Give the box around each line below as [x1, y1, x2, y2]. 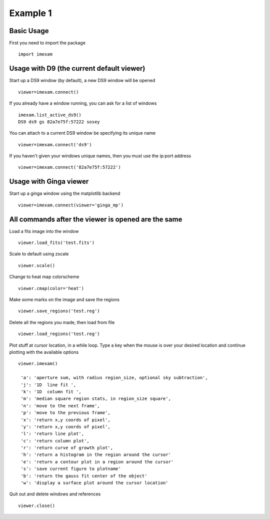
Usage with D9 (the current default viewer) [9, 64, 145, 73]
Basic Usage [9, 27, 49, 35]
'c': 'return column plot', [20, 438, 89, 443]
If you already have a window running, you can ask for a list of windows [9, 100, 157, 106]
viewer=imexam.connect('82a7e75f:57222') [18, 164, 121, 170]
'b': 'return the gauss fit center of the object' [20, 473, 147, 478]
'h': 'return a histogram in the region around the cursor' [20, 452, 171, 458]
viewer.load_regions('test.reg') [18, 331, 100, 337]
